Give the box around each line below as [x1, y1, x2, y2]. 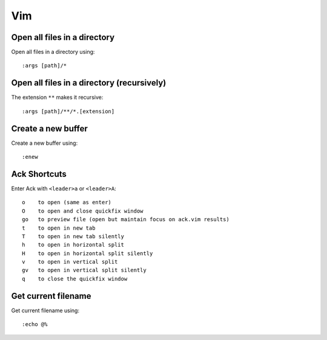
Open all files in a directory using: [11, 48, 95, 56]
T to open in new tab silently [22, 233, 124, 239]
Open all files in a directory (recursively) [11, 78, 167, 88]
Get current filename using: [11, 307, 80, 314]
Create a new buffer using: [11, 139, 78, 147]
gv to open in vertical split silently [22, 267, 147, 274]
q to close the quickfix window [22, 275, 128, 282]
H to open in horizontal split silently [22, 250, 153, 257]
